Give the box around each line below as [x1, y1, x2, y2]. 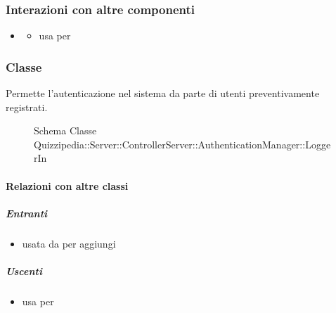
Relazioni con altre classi [6, 178, 129, 193]
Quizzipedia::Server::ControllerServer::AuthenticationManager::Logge [34, 136, 331, 151]
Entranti [6, 205, 48, 220]
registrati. [6, 99, 48, 114]
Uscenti [6, 263, 42, 278]
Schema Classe [34, 123, 97, 138]
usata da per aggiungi [22, 236, 116, 250]
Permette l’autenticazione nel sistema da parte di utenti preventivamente [6, 86, 320, 101]
